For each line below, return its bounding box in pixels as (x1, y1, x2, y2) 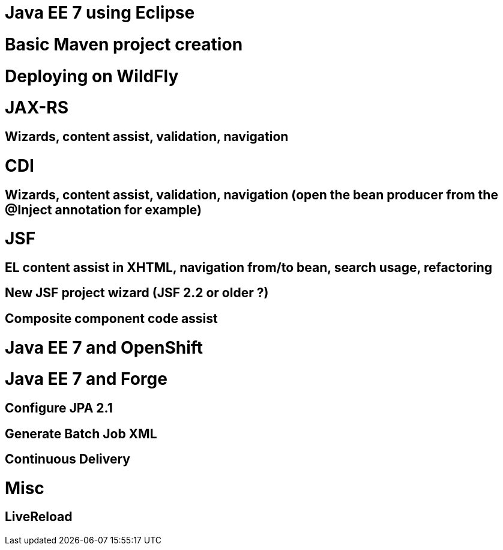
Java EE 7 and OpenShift (5, 337, 203, 358)
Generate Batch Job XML (5, 426, 157, 441)
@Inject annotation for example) (5, 202, 202, 217)
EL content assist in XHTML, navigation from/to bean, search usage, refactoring (5, 260, 492, 275)
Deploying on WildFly (5, 65, 179, 86)
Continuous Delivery (5, 451, 131, 467)
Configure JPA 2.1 (5, 400, 113, 416)
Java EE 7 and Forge (5, 369, 167, 390)
